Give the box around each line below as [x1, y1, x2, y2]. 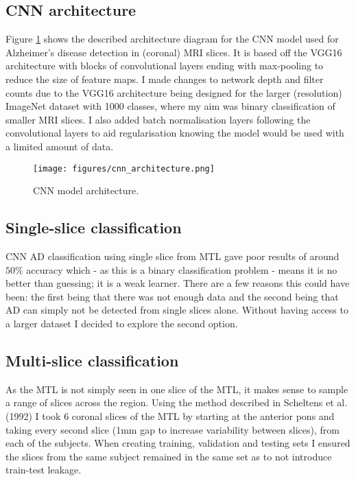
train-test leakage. [5, 462, 82, 477]
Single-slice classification [5, 217, 182, 238]
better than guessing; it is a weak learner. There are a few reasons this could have [5, 276, 350, 290]
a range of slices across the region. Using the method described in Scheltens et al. [5, 395, 348, 410]
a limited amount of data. [5, 139, 114, 153]
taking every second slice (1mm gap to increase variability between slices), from [5, 422, 340, 436]
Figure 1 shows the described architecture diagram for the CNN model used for [5, 32, 339, 46]
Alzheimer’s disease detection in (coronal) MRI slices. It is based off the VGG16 [5, 45, 342, 59]
